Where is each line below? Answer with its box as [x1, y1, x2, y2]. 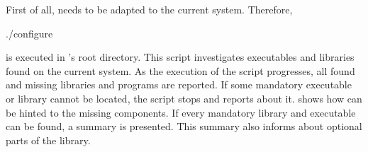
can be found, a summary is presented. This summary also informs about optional [6, 119, 362, 134]
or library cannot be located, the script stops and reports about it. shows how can [6, 90, 362, 105]
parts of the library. [6, 132, 91, 147]
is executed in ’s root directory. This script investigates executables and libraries [6, 49, 355, 64]
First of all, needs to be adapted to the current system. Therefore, [6, 2, 293, 16]
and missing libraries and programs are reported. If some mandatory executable [6, 77, 352, 92]
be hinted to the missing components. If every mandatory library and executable [6, 105, 356, 119]
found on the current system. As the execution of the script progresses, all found [6, 63, 355, 78]
